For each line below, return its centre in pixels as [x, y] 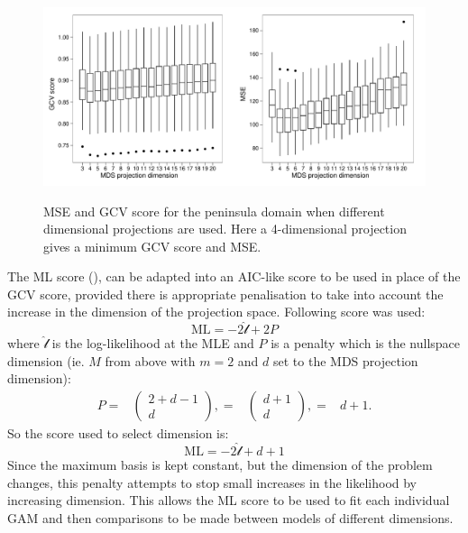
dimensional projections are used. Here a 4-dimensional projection [225, 229]
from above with [150, 360]
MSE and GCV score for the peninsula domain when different [214, 211]
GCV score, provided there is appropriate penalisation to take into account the [225, 294]
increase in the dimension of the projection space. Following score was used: [216, 312]
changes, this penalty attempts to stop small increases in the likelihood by [212, 482]
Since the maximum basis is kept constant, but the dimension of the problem [220, 464]
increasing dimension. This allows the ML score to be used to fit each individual [229, 500]
